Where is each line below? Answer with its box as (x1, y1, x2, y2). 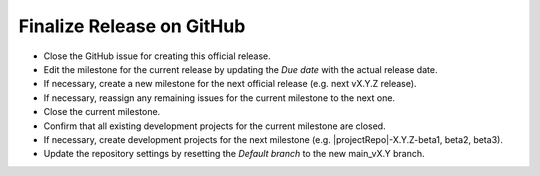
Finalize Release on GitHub (18, 15, 246, 37)
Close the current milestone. (43, 106, 161, 118)
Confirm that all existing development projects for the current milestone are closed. (43, 120, 386, 132)
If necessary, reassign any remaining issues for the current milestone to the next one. (43, 91, 395, 104)
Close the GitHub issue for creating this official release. (43, 50, 272, 62)
